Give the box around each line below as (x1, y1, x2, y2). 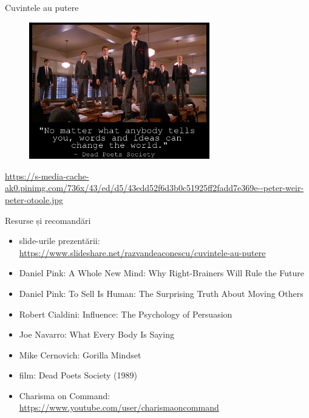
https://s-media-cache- (5, 169, 89, 182)
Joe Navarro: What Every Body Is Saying (19, 328, 174, 341)
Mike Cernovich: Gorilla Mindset (19, 348, 141, 361)
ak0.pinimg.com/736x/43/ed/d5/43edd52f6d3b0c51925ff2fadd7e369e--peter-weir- (5, 181, 304, 194)
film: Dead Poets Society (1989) (19, 369, 137, 381)
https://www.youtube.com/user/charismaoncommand (19, 401, 219, 414)
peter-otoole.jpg (5, 193, 64, 206)
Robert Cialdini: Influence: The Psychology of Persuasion (19, 307, 233, 320)
